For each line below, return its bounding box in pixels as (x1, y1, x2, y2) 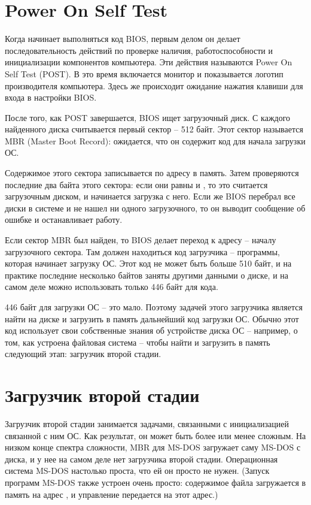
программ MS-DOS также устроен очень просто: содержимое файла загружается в (5, 476, 306, 489)
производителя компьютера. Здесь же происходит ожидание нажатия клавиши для (5, 79, 303, 92)
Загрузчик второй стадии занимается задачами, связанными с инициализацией (5, 418, 289, 430)
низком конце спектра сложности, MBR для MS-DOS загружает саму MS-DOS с (5, 441, 301, 453)
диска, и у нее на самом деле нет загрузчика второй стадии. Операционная (5, 452, 278, 465)
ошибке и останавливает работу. (5, 213, 123, 226)
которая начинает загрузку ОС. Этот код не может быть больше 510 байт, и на (5, 257, 292, 270)
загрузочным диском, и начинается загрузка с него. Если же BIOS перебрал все (5, 190, 295, 202)
